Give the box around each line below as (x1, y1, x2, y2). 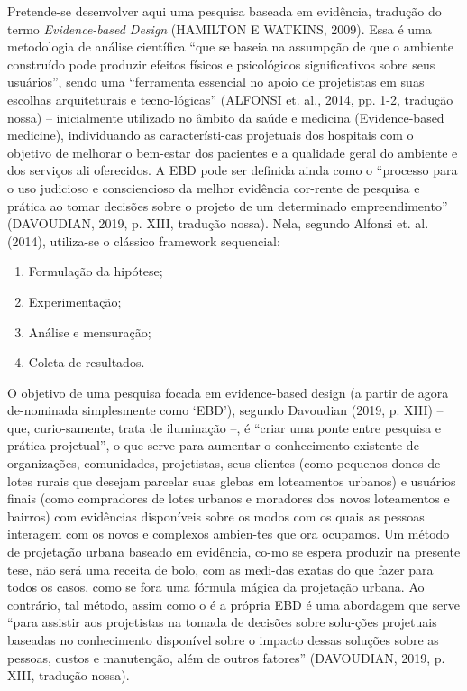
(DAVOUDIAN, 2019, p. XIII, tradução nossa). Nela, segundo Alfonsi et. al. (7, 214, 429, 233)
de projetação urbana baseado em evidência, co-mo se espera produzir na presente (7, 542, 461, 561)
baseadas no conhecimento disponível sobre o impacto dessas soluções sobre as (7, 631, 439, 649)
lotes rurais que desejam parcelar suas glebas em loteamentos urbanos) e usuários (7, 471, 456, 490)
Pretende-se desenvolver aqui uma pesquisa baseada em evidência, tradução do (7, 2, 442, 20)
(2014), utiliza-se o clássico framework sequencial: (7, 231, 280, 250)
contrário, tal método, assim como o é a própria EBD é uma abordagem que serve (7, 594, 460, 613)
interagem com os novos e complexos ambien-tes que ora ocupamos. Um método (7, 524, 450, 543)
